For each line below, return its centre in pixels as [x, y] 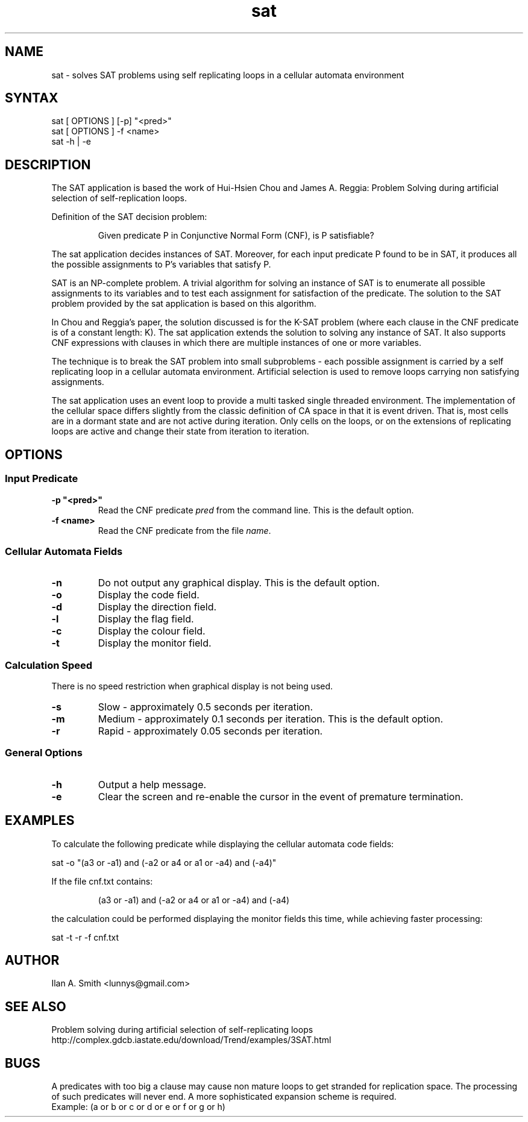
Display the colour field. [152, 631]
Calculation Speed [49, 665]
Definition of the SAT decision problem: [129, 217]
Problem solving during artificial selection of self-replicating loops [182, 1030]
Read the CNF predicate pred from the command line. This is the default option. [256, 510]
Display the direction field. [157, 607]
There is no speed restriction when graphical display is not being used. [192, 686]
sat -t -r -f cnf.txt [85, 937]
